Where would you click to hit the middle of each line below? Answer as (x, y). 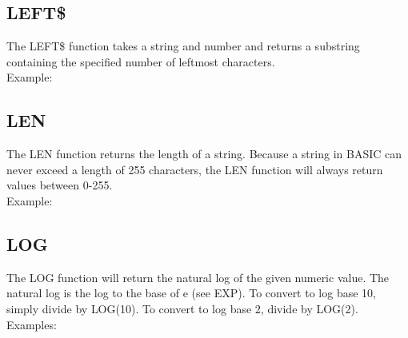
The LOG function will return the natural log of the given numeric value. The (198, 277)
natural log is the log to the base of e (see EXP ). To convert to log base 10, (191, 293)
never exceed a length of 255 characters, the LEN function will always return (195, 169)
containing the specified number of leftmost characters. (141, 61)
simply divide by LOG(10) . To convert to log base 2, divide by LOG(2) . (182, 308)
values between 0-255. (60, 185)
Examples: (32, 324)
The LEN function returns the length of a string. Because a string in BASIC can (204, 154)
